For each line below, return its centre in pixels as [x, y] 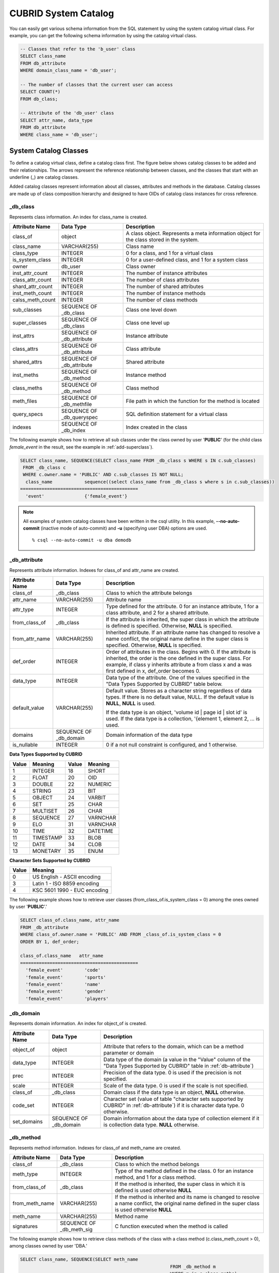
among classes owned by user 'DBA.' [48, 1246]
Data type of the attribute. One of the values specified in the [178, 678]
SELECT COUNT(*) [40, 92]
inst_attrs [23, 336]
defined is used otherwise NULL [153, 1190]
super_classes [29, 323]
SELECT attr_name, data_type [56, 120]
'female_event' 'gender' [66, 991]
